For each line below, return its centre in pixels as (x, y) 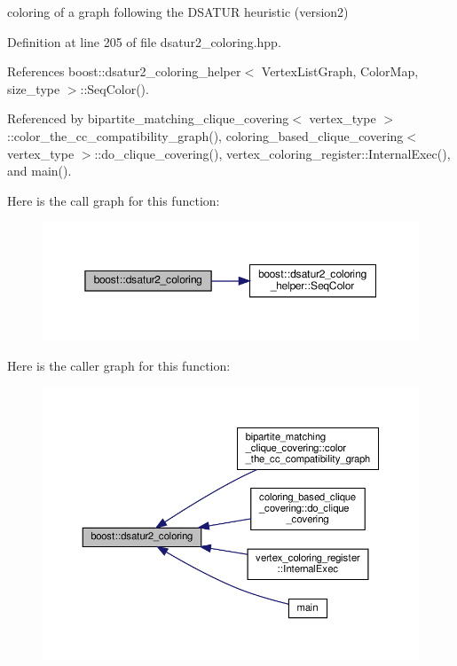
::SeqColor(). (114, 88)
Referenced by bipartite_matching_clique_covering (148, 118)
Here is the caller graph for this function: (119, 365)
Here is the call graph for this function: (114, 200)
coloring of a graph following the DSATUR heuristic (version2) (178, 12)
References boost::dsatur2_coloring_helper (124, 71)
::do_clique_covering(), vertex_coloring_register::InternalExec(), (272, 153)
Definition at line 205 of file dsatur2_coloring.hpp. (144, 41)
